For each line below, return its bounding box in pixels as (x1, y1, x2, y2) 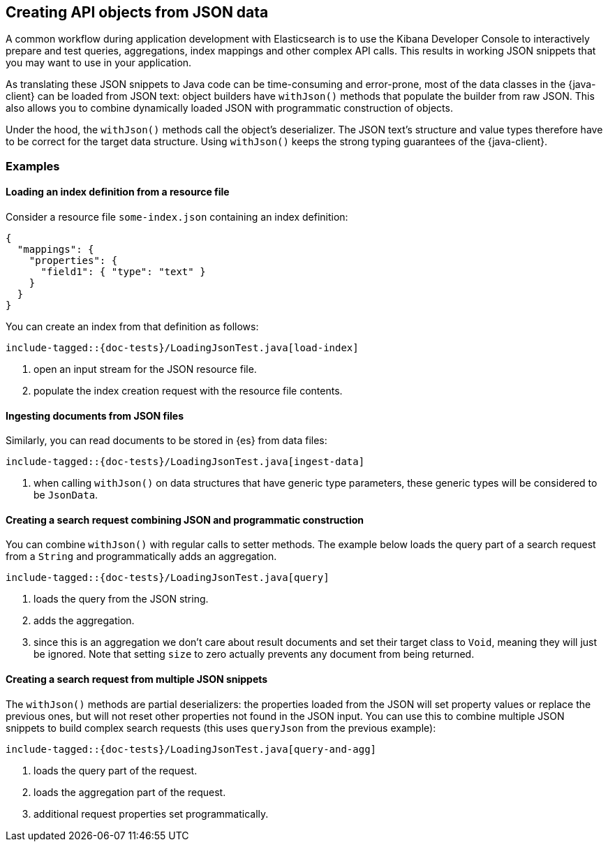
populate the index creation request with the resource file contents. (34, 385, 343, 397)
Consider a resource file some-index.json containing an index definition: (6, 211, 348, 223)
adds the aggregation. (34, 614, 135, 627)
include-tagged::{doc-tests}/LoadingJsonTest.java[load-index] (6, 342, 359, 354)
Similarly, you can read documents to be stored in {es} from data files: (6, 434, 327, 447)
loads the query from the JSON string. (34, 593, 209, 605)
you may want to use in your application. (6, 57, 192, 69)
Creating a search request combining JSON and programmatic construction (6, 513, 364, 526)
